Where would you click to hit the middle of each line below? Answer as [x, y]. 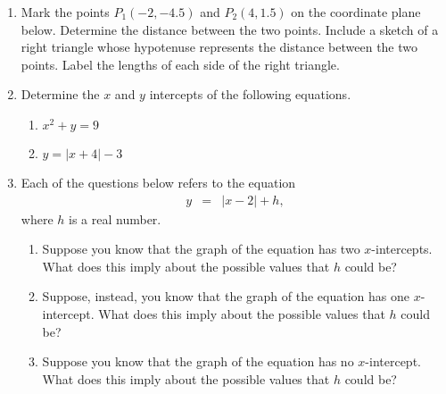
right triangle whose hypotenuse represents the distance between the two [219, 47]
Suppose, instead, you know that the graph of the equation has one [226, 296]
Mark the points [65, 12]
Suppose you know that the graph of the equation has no [198, 361]
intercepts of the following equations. [250, 94]
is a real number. [115, 218]
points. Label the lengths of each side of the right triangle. [180, 64]
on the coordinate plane [356, 12]
